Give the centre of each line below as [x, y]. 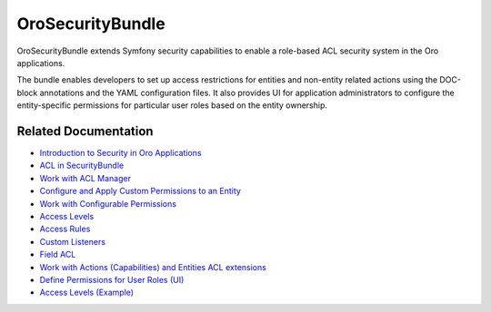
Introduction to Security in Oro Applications [120, 153]
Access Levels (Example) [87, 292]
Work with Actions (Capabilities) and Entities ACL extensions [153, 267]
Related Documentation [85, 131]
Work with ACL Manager [85, 178]
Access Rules [65, 229]
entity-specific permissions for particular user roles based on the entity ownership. [172, 105]
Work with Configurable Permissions [108, 203]
